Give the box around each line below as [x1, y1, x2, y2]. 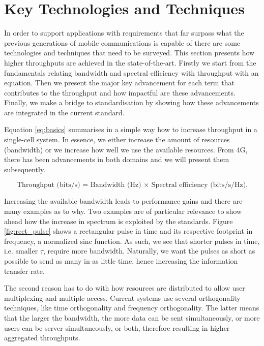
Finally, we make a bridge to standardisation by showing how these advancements [4, 97, 259, 108]
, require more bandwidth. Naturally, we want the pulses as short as [43, 245, 255, 256]
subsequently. [4, 164, 46, 174]
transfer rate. [4, 265, 45, 276]
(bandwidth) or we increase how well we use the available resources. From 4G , [4, 144, 248, 154]
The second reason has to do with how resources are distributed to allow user [4, 282, 245, 293]
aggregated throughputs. [4, 332, 80, 343]
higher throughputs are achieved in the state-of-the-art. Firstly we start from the [4, 57, 256, 68]
